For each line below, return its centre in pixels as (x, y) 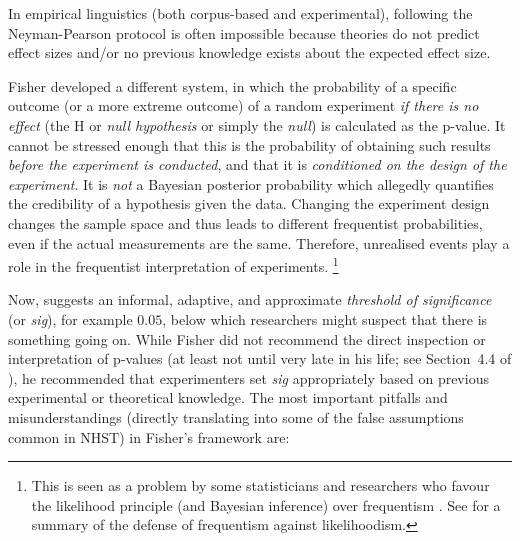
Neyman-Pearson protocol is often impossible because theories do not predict (244, 32)
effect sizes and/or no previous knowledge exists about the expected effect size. (249, 52)
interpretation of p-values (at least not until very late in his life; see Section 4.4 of (260, 358)
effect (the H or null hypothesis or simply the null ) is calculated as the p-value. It (257, 124)
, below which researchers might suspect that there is (325, 318)
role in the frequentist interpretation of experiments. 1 (173, 264)
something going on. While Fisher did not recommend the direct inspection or (247, 338)
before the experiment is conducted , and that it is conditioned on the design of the (257, 164)
